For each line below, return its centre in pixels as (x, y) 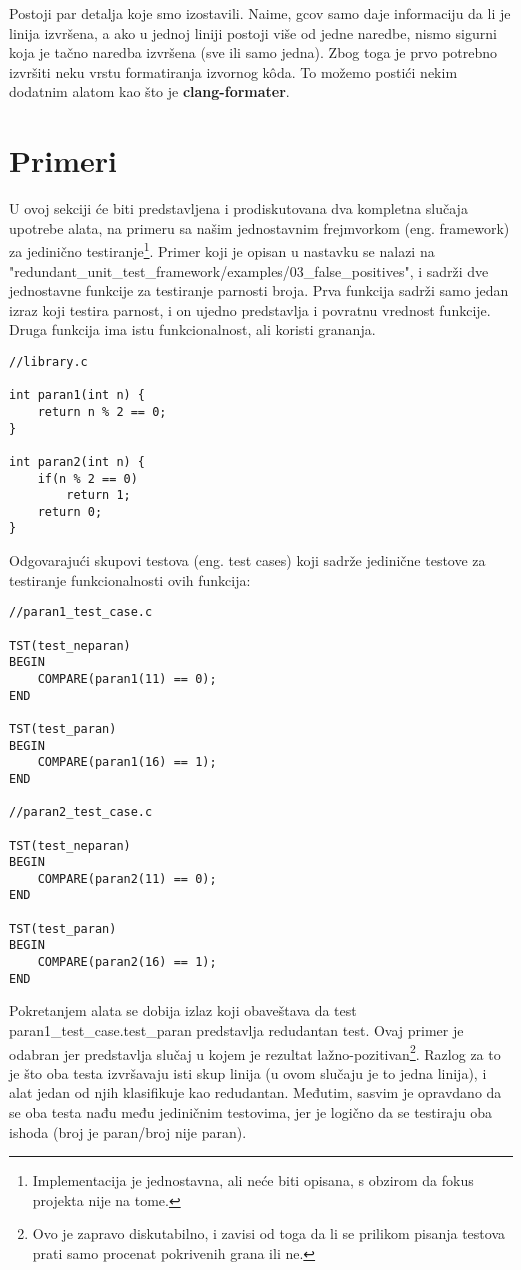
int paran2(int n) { (77, 461)
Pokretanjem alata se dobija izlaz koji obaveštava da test (183, 1010)
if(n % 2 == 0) (87, 478)
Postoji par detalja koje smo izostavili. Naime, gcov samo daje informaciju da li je (260, 13)
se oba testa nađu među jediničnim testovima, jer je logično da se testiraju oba (251, 1112)
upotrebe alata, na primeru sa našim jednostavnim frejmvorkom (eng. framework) (259, 227)
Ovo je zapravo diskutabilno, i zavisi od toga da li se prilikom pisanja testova (268, 1233)
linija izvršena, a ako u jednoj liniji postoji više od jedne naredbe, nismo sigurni (253, 32)
